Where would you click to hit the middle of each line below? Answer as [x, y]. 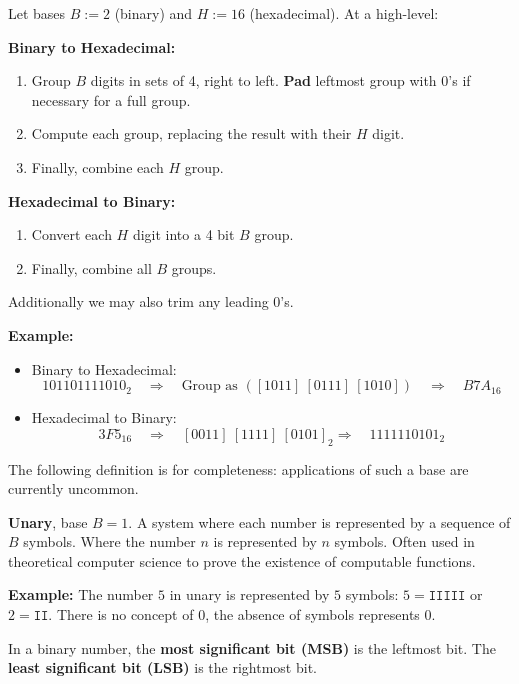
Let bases [37, 13]
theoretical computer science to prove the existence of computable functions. [242, 560]
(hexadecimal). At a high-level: [344, 13]
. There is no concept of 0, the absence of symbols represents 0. [242, 614]
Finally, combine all [91, 267]
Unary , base [48, 521]
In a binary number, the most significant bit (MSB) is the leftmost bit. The [252, 647]
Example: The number [81, 594]
